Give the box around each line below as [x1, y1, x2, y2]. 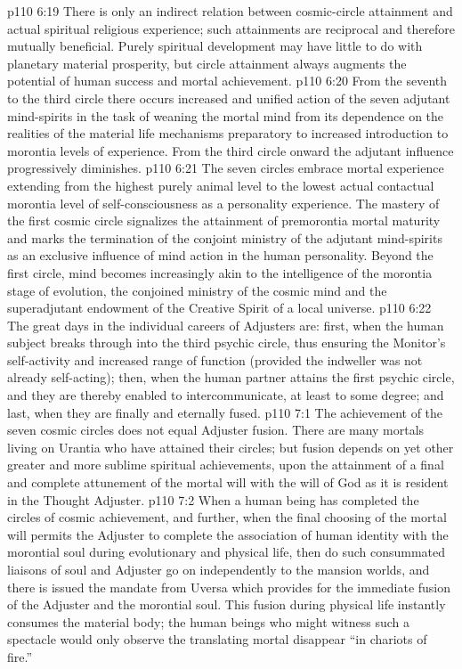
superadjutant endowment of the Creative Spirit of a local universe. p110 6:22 [7, 298, 432, 317]
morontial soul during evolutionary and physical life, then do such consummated [7, 543, 446, 561]
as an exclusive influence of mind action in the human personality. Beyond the [7, 246, 434, 265]
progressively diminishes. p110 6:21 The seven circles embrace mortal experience [7, 159, 444, 177]
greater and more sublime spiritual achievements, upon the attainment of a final [7, 455, 444, 474]
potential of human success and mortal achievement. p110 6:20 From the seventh [7, 71, 448, 90]
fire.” [7, 647, 33, 665]
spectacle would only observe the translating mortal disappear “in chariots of [7, 630, 427, 649]
